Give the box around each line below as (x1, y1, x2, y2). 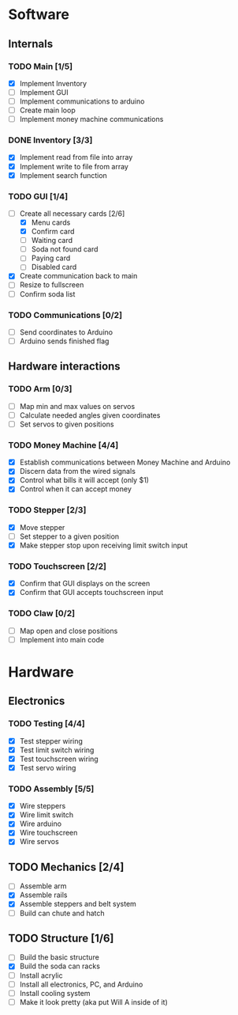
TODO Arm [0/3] (8, 384, 73, 395)
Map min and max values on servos (19, 401, 136, 411)
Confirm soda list (19, 289, 76, 298)
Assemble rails (19, 890, 69, 899)
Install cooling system (19, 988, 91, 998)
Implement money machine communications (19, 115, 164, 124)
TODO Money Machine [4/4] (8, 439, 119, 450)
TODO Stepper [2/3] (8, 505, 87, 516)
